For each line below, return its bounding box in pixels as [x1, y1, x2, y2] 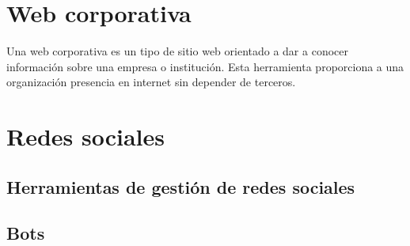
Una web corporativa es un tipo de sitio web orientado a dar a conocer [6, 43, 348, 59]
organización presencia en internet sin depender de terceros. [6, 74, 296, 90]
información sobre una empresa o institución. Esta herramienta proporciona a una [6, 58, 404, 74]
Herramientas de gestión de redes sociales [6, 174, 355, 199]
